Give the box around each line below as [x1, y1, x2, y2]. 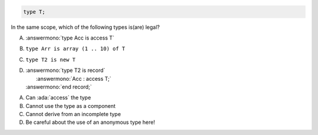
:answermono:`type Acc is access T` [25, 34, 115, 41]
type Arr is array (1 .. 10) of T [25, 45, 125, 52]
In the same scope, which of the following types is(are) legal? [11, 24, 160, 31]
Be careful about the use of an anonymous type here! [25, 118, 155, 126]
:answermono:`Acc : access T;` [36, 75, 111, 82]
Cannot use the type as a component [25, 102, 116, 109]
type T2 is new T [25, 56, 76, 63]
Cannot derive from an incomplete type [25, 111, 121, 118]
